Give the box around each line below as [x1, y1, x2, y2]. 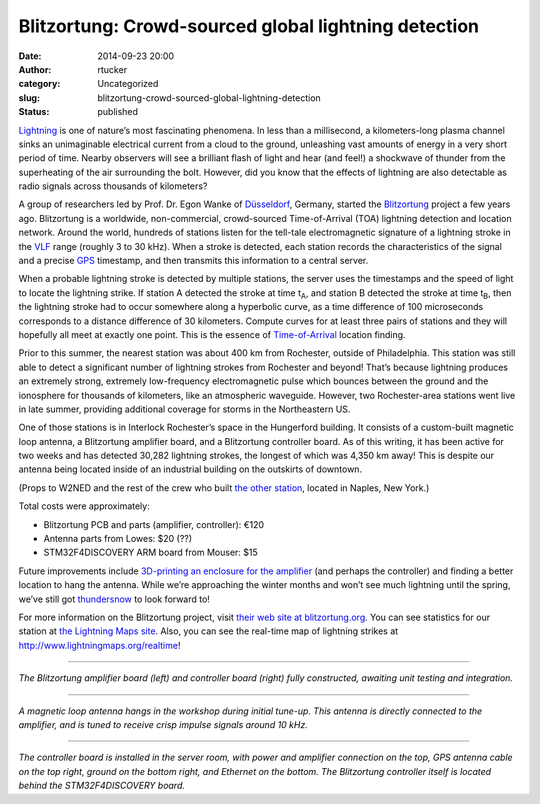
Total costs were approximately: [18, 500, 150, 512]
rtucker [97, 63, 128, 75]
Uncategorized [97, 78, 159, 90]
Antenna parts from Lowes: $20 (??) [43, 533, 193, 545]
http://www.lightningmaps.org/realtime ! [18, 639, 181, 651]
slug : [18, 91, 40, 104]
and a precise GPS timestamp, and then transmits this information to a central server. [18, 255, 369, 267]
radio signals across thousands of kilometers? [18, 180, 208, 192]
